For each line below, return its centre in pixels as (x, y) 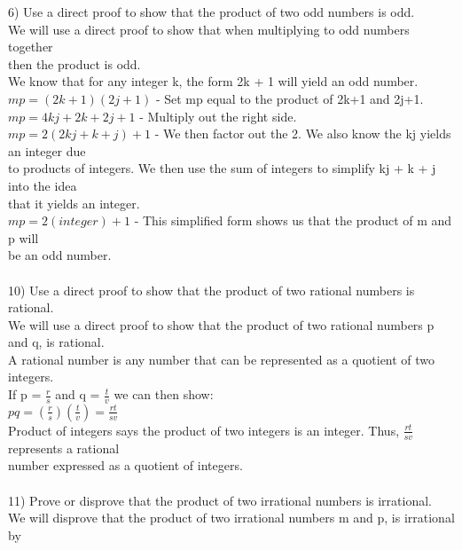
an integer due (47, 150)
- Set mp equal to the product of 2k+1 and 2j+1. (290, 98)
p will (23, 237)
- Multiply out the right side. (218, 116)
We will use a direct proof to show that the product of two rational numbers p (221, 324)
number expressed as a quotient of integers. (125, 465)
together (31, 47)
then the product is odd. (74, 63)
